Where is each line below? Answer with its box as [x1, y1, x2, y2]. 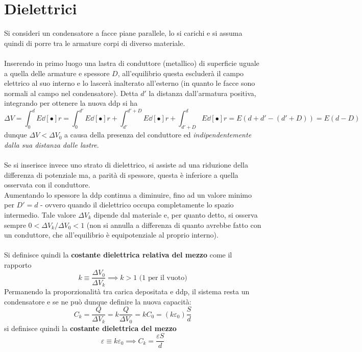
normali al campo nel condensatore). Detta [4, 87, 138, 98]
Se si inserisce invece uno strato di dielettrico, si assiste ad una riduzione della [4, 159, 248, 170]
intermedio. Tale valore [4, 209, 76, 220]
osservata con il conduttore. [4, 179, 90, 190]
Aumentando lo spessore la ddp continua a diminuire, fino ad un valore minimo [4, 189, 252, 200]
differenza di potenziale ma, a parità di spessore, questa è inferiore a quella [4, 169, 238, 180]
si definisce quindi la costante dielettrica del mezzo [4, 322, 177, 333]
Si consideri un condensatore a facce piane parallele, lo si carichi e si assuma [4, 28, 243, 38]
